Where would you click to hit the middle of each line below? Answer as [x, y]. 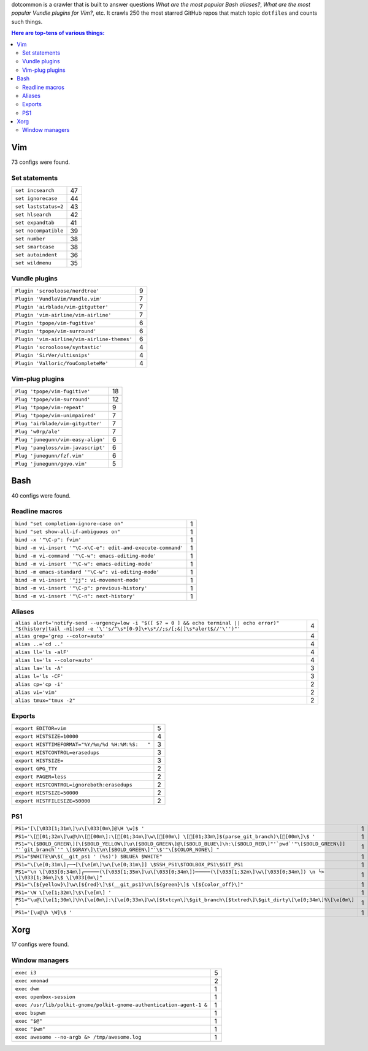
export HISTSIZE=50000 [47, 792]
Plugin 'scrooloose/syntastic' [59, 347]
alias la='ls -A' [39, 668]
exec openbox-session [45, 997]
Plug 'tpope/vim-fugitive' [53, 391]
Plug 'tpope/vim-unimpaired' [56, 415]
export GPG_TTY [36, 768]
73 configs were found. [41, 162]
